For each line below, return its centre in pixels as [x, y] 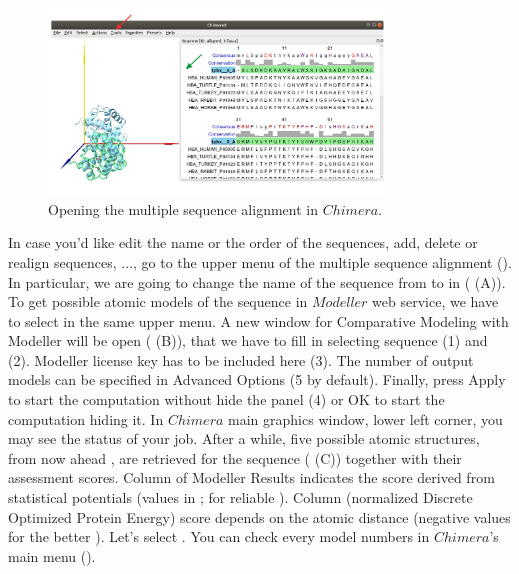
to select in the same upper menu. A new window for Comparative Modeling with [258, 320]
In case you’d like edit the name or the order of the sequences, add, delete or [243, 242]
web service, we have [435, 301]
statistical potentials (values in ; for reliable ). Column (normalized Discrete [240, 497]
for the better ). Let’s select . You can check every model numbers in [219, 536]
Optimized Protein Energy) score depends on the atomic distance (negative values [259, 516]
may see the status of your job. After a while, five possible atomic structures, [244, 438]
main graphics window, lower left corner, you [365, 418]
